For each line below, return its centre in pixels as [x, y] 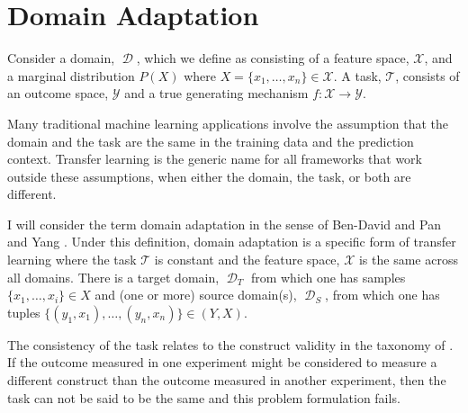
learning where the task [72, 260]
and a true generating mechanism [216, 93]
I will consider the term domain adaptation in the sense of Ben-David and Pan [224, 224]
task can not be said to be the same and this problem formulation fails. [204, 397]
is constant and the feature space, [247, 260]
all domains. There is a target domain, [113, 277]
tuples [24, 312]
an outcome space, [58, 93]
